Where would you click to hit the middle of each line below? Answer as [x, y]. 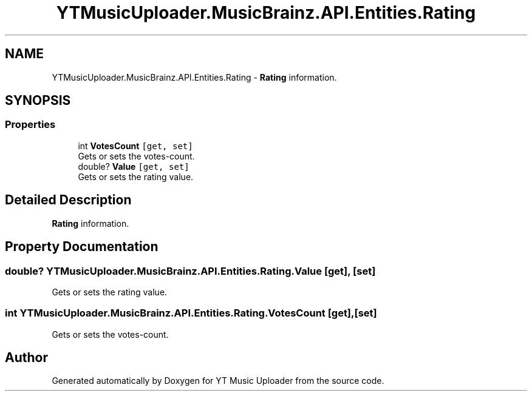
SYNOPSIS [38, 101]
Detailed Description [68, 200]
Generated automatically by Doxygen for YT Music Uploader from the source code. [218, 381]
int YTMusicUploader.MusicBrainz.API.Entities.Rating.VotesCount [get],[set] [191, 313]
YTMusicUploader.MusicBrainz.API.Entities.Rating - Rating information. [194, 77]
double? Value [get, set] [134, 166]
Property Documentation [82, 247]
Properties [30, 125]
